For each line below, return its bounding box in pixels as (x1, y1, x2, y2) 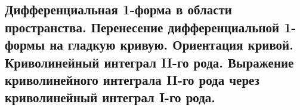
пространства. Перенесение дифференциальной (5, 17, 280, 36)
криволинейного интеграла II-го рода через (5, 70, 259, 88)
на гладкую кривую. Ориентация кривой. (50, 35, 293, 54)
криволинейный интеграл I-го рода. (5, 88, 216, 106)
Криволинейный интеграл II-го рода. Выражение (5, 53, 294, 71)
